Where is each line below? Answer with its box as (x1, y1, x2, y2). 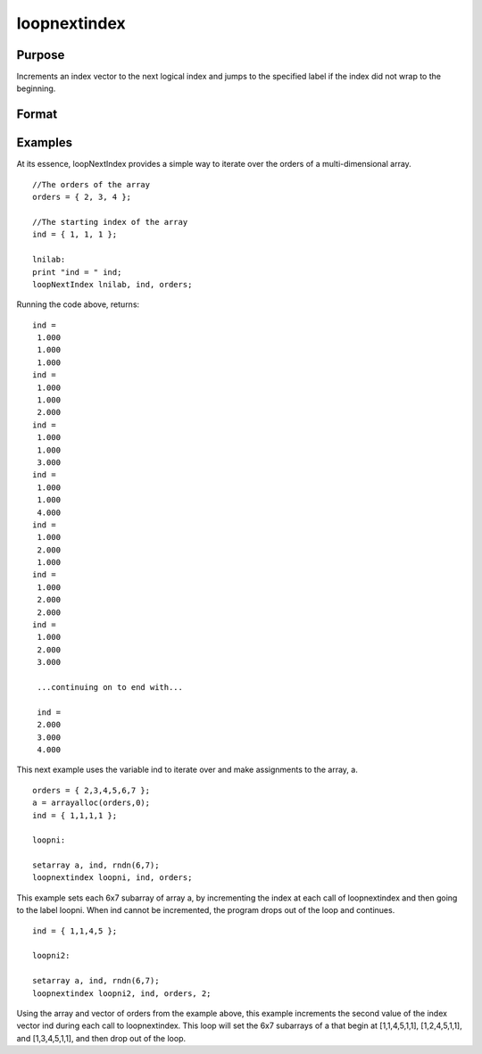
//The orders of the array (32, 179, 151, 189)
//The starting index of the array (32, 217, 188, 227)
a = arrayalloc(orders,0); (32, 798, 151, 808)
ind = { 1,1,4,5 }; (32, 925, 118, 936)
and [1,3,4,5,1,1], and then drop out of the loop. (16, 1033, 187, 1043)
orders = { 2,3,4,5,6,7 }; (32, 785, 151, 795)
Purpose (16, 47, 65, 62)
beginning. (16, 83, 56, 94)
